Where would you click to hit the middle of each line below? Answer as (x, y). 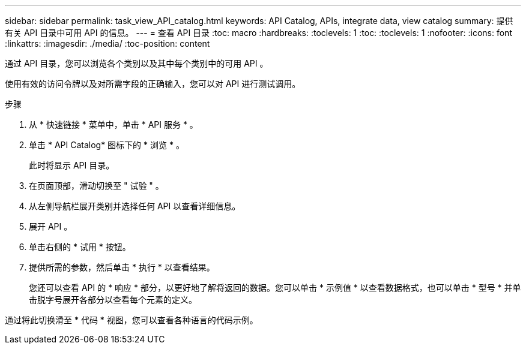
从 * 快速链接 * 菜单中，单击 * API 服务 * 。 (113, 124)
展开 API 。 (51, 226)
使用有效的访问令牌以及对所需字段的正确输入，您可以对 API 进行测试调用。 (153, 84)
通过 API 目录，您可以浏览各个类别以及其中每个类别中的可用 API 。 (137, 63)
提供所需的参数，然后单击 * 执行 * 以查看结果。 (122, 267)
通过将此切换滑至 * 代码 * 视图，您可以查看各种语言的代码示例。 (131, 320)
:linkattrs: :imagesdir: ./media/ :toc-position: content (107, 43)
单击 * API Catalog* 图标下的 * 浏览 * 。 (107, 145)
